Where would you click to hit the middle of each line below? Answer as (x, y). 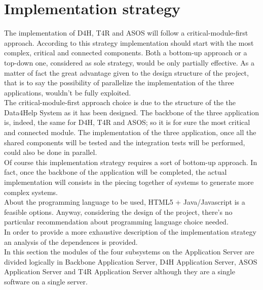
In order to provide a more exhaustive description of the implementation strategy (130, 232)
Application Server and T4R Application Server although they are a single (120, 271)
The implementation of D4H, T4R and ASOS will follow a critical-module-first (126, 33)
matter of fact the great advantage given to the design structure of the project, (126, 72)
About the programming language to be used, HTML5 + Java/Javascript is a (125, 202)
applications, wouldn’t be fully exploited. (68, 92)
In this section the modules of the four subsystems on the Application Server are (129, 252)
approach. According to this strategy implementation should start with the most (129, 42)
